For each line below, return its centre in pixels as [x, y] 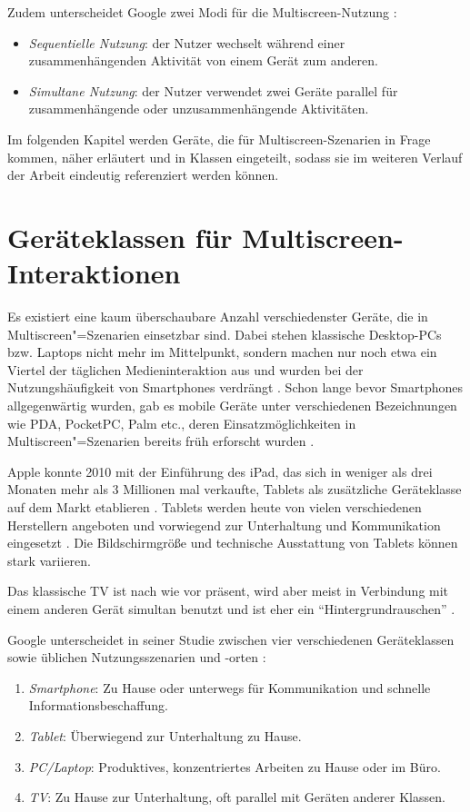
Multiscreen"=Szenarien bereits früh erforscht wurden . [161, 441]
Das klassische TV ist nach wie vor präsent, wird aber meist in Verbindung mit [228, 591]
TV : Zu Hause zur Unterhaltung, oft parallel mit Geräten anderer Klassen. [237, 797]
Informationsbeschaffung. [98, 705]
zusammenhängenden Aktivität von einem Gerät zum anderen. [203, 60]
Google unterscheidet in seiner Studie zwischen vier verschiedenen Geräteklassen [231, 639]
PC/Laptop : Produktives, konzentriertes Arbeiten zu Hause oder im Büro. [235, 766]
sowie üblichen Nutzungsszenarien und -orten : [137, 657]
